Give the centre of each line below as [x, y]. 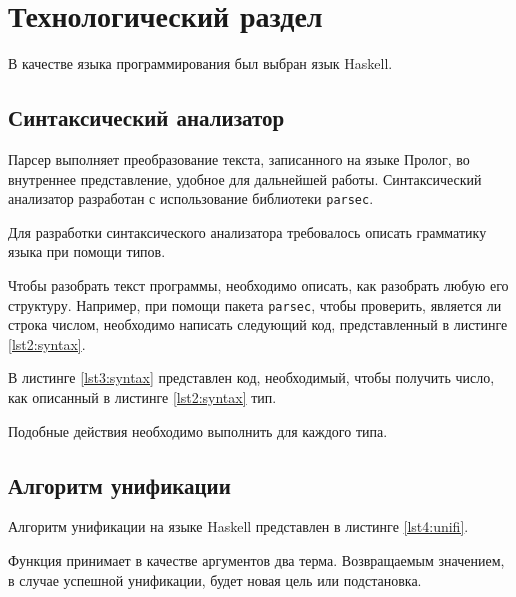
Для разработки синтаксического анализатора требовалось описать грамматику [247, 231]
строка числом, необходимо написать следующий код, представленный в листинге [258, 324]
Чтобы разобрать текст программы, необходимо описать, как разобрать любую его [258, 284]
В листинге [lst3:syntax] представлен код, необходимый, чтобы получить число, [251, 377]
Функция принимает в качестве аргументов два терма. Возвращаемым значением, [256, 559]
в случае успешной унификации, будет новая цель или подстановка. [215, 579]
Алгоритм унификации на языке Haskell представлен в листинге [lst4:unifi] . [238, 526]
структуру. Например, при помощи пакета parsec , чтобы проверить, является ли [255, 304]
